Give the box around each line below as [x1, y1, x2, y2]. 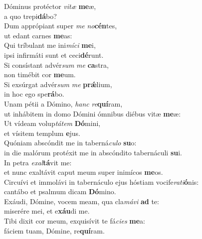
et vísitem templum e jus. [4, 127, 80, 138]
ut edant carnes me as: [4, 30, 72, 40]
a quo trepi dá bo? [4, 10, 57, 21]
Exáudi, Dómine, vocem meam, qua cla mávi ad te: [4, 196, 159, 206]
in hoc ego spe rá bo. [4, 89, 64, 99]
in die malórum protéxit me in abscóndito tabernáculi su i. [4, 147, 182, 157]
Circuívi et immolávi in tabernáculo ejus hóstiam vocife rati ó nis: [4, 176, 199, 187]
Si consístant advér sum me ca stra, [4, 59, 109, 70]
